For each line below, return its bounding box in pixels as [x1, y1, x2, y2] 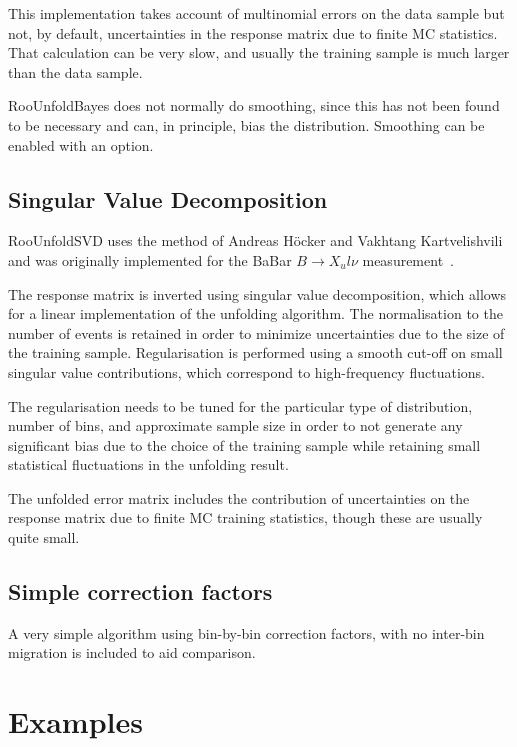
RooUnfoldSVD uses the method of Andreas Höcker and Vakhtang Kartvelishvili [8, 230, 503, 251]
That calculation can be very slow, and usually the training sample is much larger [8, 42, 510, 63]
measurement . [362, 249, 454, 270]
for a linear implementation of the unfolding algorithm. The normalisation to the [8, 303, 503, 324]
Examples [8, 701, 143, 742]
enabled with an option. [8, 134, 154, 155]
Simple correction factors [8, 576, 273, 607]
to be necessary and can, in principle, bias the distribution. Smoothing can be [8, 114, 485, 135]
